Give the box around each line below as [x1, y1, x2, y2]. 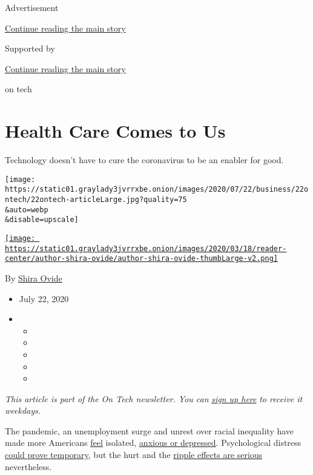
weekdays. [5, 404, 41, 417]
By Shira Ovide [5, 271, 62, 284]
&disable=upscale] [5, 215, 79, 224]
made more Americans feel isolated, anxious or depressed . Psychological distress [5, 436, 301, 449]
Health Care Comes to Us [5, 118, 226, 143]
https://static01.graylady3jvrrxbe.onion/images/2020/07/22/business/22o [5, 185, 309, 194]
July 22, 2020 [19, 292, 69, 305]
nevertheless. [5, 460, 52, 473]
